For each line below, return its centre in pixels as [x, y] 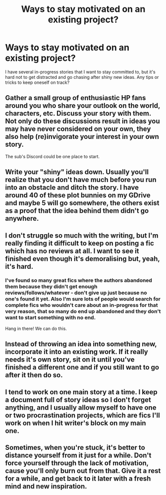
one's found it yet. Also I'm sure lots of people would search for [83, 299]
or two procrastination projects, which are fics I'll [83, 415]
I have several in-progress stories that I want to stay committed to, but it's [81, 72]
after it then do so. [34, 375]
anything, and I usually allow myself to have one [81, 407]
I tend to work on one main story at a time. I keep [81, 392]
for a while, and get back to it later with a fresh [78, 479]
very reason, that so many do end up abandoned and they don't [83, 311]
